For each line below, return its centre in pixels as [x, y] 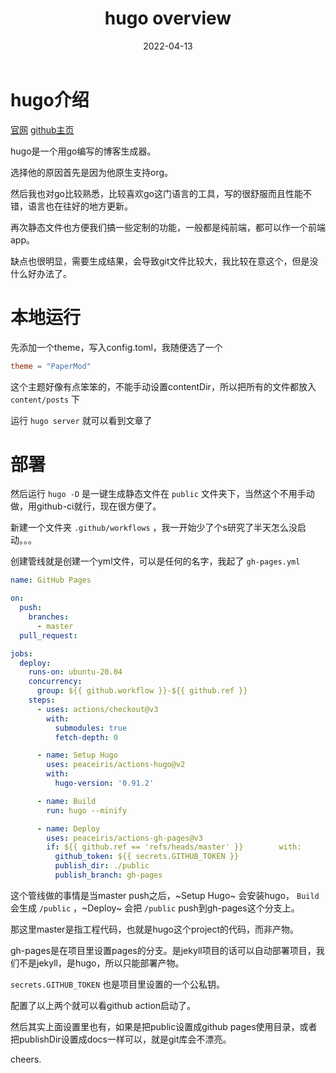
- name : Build [66, 801]
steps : [42, 700]
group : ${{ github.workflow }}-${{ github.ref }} [142, 691]
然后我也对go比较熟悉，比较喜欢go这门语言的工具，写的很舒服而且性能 [156, 193]
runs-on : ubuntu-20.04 [75, 672]
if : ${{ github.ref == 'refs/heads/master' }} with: [174, 847]
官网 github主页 [42, 129]
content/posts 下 [45, 399]
